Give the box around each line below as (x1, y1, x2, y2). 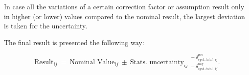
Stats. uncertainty (130, 58, 184, 66)
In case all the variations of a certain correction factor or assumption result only (4, 1, 245, 11)
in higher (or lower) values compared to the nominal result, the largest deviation (4, 11, 245, 21)
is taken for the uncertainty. (4, 21, 88, 31)
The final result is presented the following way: (4, 37, 144, 47)
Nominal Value (69, 58, 115, 66)
